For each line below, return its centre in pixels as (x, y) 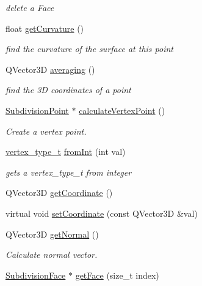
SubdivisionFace (36, 275)
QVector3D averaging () (50, 69)
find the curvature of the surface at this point (89, 49)
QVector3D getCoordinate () (59, 193)
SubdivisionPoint (37, 110)
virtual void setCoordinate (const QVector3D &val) (102, 213)
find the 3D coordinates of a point (68, 90)
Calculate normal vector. (52, 254)
